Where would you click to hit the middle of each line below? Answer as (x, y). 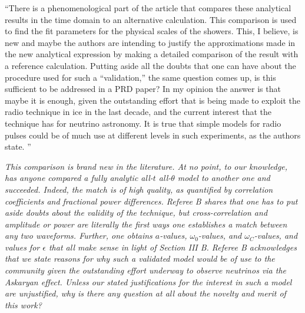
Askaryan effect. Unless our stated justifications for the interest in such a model (148, 281)
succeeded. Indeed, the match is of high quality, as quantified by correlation (139, 189)
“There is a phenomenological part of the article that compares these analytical (148, 8)
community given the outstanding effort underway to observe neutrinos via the (146, 270)
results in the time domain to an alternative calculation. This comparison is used (151, 19)
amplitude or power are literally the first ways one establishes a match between (146, 224)
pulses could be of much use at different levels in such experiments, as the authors (153, 135)
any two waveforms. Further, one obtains (79, 235)
